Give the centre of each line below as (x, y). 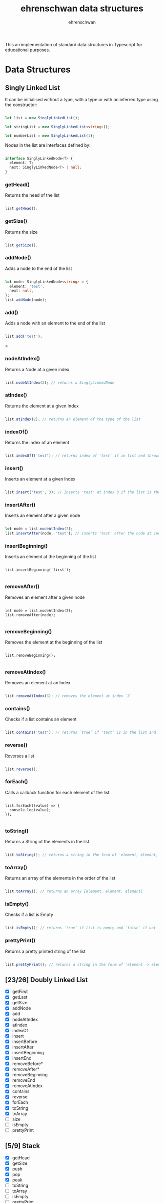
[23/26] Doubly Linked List (46, 980)
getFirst (20, 991)
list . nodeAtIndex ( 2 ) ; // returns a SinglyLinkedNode (60, 383)
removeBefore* (27, 1064)
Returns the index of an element (37, 442)
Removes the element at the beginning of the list (54, 642)
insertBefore (25, 1042)
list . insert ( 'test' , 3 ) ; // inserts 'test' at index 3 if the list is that (84, 492)
